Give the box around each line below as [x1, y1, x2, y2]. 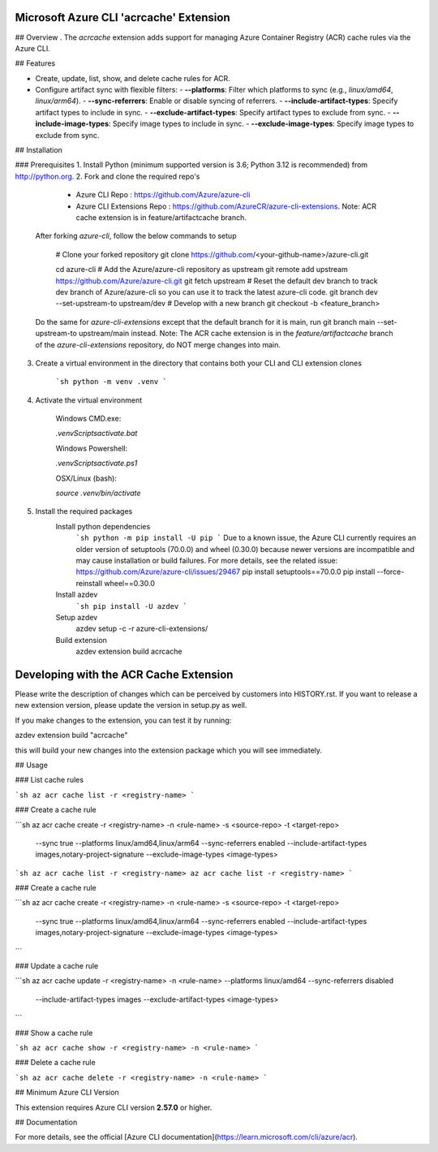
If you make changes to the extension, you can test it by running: [15, 715, 232, 725]
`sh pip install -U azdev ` [75, 602, 188, 611]
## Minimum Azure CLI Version [15, 1088, 119, 1098]
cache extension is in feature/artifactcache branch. [75, 212, 247, 222]
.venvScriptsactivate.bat [55, 429, 138, 438]
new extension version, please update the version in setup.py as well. [15, 701, 247, 710]
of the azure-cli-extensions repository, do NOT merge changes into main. [35, 339, 281, 349]
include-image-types [35, 119, 109, 129]
